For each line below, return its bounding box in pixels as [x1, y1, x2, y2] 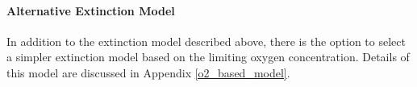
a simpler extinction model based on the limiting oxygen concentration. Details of [6, 48, 410, 65]
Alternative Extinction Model [6, 2, 175, 19]
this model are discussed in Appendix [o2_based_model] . [6, 64, 290, 81]
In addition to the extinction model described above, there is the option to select [6, 32, 406, 49]
